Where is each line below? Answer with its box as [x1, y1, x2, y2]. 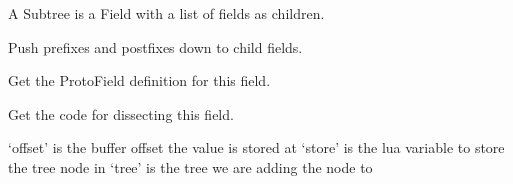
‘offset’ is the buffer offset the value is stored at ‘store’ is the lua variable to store [8, 137, 505, 158]
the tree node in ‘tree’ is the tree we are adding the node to [8, 156, 373, 177]
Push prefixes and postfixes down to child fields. [8, 36, 303, 57]
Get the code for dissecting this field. [8, 103, 234, 124]
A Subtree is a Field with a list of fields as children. [8, 3, 325, 23]
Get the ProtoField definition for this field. [8, 70, 271, 91]
